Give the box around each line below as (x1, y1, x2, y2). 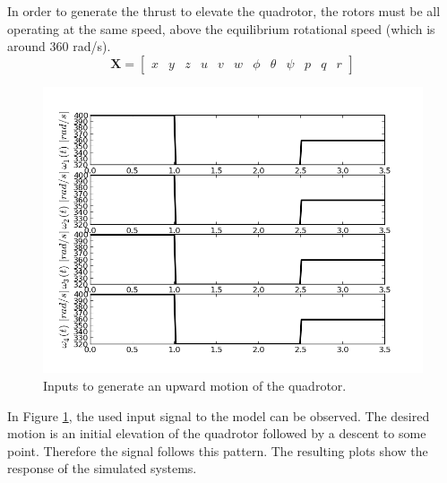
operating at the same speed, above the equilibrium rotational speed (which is (7, 19, 435, 38)
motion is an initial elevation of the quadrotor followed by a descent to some (7, 424, 426, 443)
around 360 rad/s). (7, 37, 111, 56)
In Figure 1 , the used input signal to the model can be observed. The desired (7, 406, 430, 425)
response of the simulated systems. (7, 459, 197, 478)
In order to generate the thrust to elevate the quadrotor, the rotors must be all (7, 2, 441, 20)
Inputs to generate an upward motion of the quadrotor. (43, 375, 347, 394)
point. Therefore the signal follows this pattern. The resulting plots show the (7, 441, 428, 460)
